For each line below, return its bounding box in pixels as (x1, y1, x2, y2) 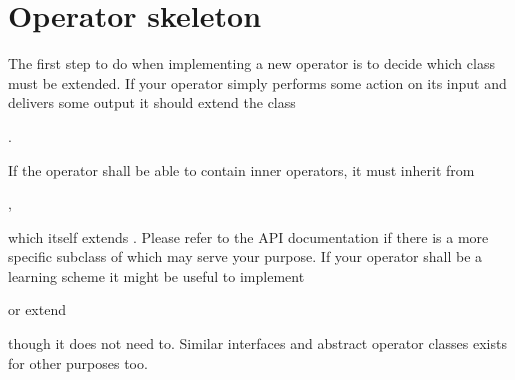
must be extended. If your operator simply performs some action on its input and (8, 72, 507, 93)
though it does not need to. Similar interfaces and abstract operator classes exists (8, 333, 507, 354)
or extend (8, 299, 66, 320)
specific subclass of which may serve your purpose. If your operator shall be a (8, 246, 483, 267)
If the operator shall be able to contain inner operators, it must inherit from (8, 159, 475, 180)
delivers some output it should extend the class (8, 92, 296, 113)
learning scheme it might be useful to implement (8, 265, 305, 286)
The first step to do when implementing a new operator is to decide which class (8, 53, 495, 74)
